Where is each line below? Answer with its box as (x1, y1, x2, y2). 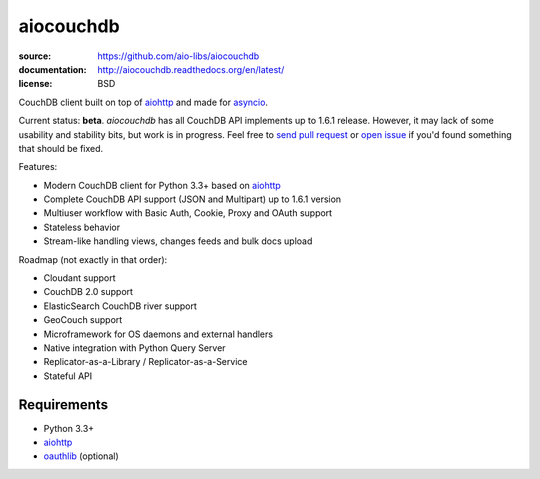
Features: (18, 161, 58, 173)
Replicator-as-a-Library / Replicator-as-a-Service (43, 356, 248, 368)
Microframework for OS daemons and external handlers (43, 328, 274, 340)
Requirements (18, 396, 109, 413)
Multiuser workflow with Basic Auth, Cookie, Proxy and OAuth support (43, 207, 333, 219)
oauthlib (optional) (43, 450, 119, 462)
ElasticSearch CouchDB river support (43, 300, 197, 312)
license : (18, 78, 53, 90)
